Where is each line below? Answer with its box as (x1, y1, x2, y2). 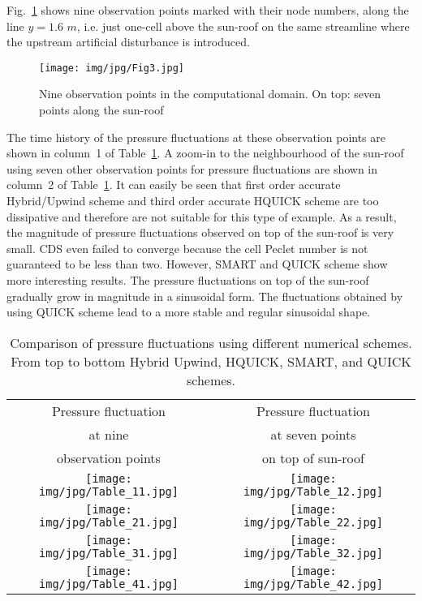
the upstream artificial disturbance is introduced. (6, 33, 250, 50)
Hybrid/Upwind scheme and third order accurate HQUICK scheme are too (6, 192, 379, 208)
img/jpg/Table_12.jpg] (243, 484, 383, 498)
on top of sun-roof (262, 448, 364, 467)
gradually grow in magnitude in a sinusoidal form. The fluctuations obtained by (6, 287, 403, 304)
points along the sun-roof (39, 101, 164, 118)
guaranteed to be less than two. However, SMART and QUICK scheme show (6, 255, 388, 273)
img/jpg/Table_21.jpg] (39, 515, 179, 529)
